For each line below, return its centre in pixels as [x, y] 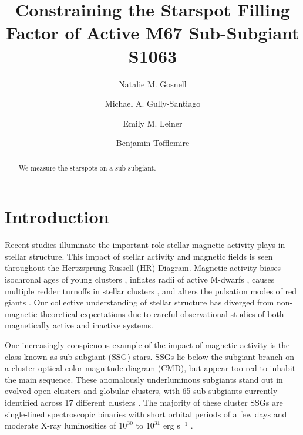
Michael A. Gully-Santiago [153, 103]
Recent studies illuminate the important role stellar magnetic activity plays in [145, 245]
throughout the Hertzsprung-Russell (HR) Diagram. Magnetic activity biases [143, 268]
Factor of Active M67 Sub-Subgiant [153, 33]
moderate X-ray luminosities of [60, 425]
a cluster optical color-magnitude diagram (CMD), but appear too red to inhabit [150, 368]
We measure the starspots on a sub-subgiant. [87, 167]
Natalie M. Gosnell [153, 84]
